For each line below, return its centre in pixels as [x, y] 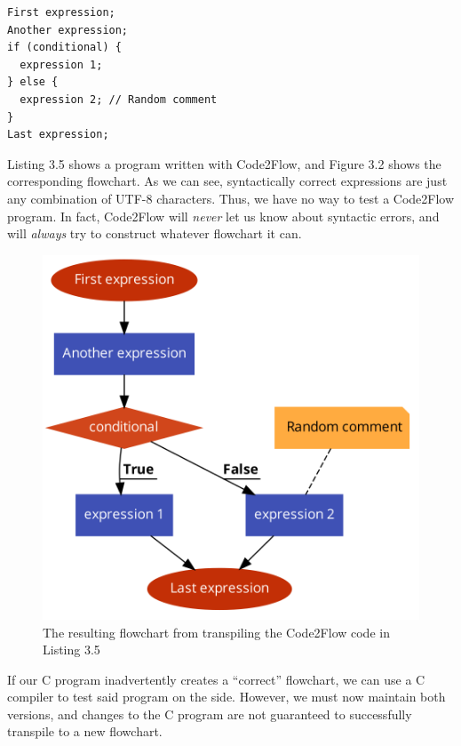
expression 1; [61, 64]
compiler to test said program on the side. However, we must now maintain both [227, 697]
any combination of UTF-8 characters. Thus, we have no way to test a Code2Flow [231, 198]
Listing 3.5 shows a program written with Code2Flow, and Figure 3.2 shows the [224, 163]
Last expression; [58, 135]
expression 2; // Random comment [119, 99]
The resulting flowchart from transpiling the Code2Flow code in [216, 632]
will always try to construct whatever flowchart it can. [155, 233]
